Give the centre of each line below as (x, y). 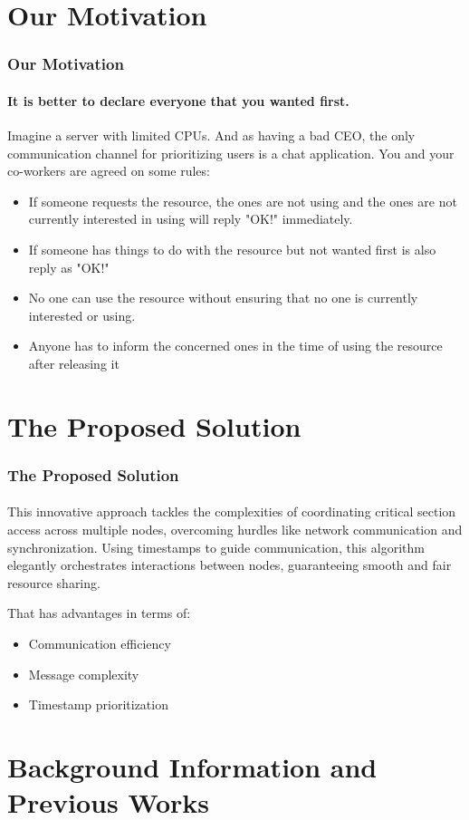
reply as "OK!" (69, 267)
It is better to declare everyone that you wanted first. (178, 100)
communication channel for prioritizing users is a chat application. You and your (231, 153)
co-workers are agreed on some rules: (109, 171)
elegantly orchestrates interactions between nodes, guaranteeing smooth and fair (230, 565)
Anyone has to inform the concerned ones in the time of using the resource (235, 346)
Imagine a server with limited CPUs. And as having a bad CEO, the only (211, 135)
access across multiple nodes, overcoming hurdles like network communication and (235, 529)
